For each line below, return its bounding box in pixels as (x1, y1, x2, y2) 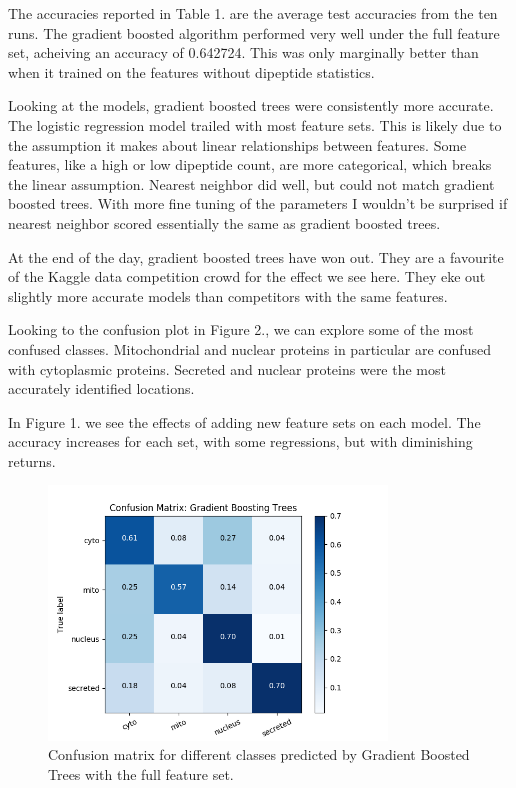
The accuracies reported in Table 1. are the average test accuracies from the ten (8, 3, 498, 23)
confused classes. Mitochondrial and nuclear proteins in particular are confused (8, 338, 491, 359)
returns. (8, 450, 56, 471)
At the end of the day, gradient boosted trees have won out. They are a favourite (8, 246, 504, 267)
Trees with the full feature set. (48, 763, 234, 784)
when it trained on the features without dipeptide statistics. (8, 61, 375, 82)
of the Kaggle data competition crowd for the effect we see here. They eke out (8, 266, 486, 287)
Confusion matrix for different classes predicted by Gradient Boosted (48, 744, 470, 765)
